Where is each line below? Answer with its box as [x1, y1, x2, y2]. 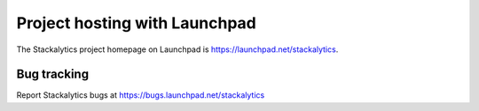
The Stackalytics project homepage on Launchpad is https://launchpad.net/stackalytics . [16, 44, 339, 55]
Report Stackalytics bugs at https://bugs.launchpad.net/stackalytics [16, 90, 265, 100]
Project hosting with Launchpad [16, 13, 257, 33]
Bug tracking [16, 67, 89, 82]
